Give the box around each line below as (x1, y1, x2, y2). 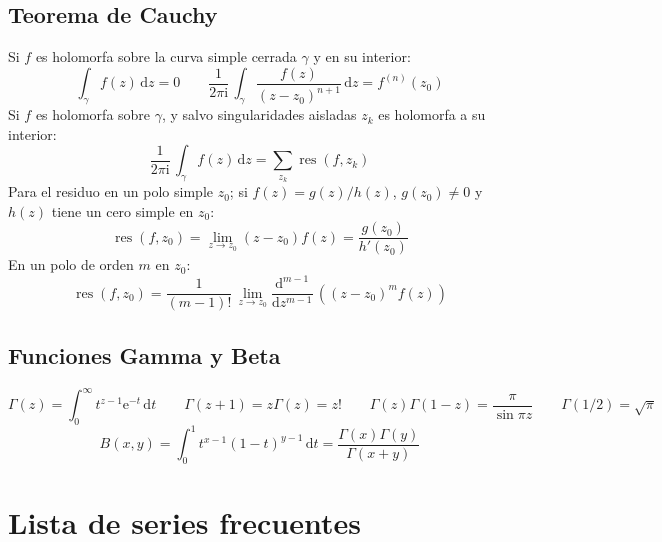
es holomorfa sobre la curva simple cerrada (35, 46, 297, 67)
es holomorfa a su (378, 104, 486, 125)
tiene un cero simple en (51, 200, 194, 221)
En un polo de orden (8, 254, 134, 275)
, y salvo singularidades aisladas (161, 104, 357, 125)
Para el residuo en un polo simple (8, 181, 213, 202)
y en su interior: (313, 46, 411, 67)
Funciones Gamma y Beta (8, 339, 281, 370)
